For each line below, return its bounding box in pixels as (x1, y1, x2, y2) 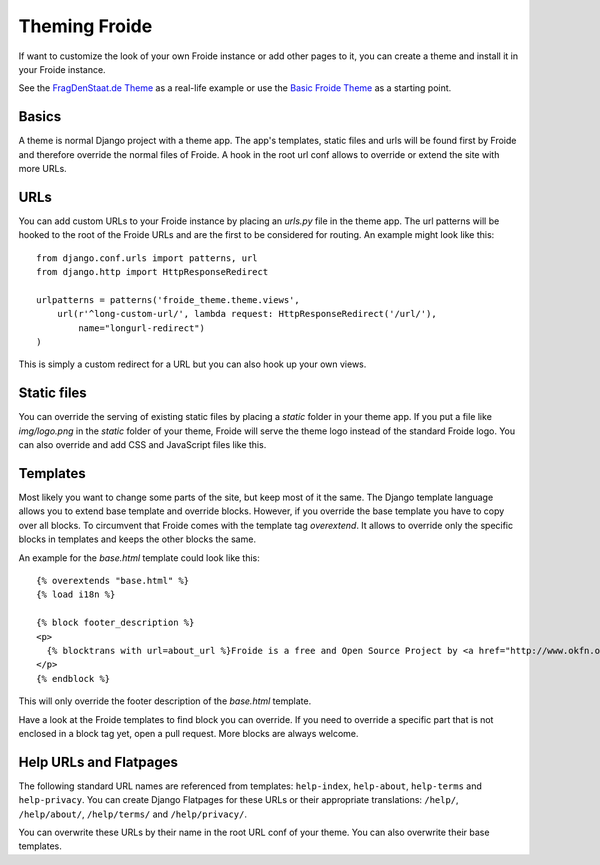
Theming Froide (18, 15, 153, 37)
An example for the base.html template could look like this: (18, 551, 260, 564)
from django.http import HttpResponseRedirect (36, 266, 269, 278)
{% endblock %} (36, 673, 111, 684)
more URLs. (18, 163, 67, 175)
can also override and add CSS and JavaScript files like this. (18, 439, 267, 451)
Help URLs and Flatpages (18, 753, 179, 770)
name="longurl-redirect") (78, 322, 205, 334)
